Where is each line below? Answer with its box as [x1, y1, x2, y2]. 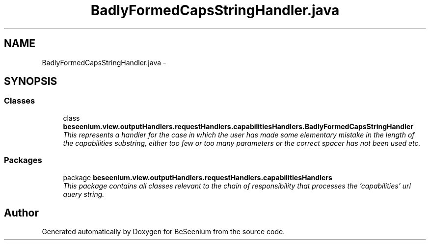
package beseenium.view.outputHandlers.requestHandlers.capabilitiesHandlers [63, 173, 332, 182]
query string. [63, 190, 105, 198]
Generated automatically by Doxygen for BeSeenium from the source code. [42, 227, 285, 236]
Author [4, 206, 39, 219]
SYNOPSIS [4, 75, 57, 88]
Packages [4, 155, 42, 165]
